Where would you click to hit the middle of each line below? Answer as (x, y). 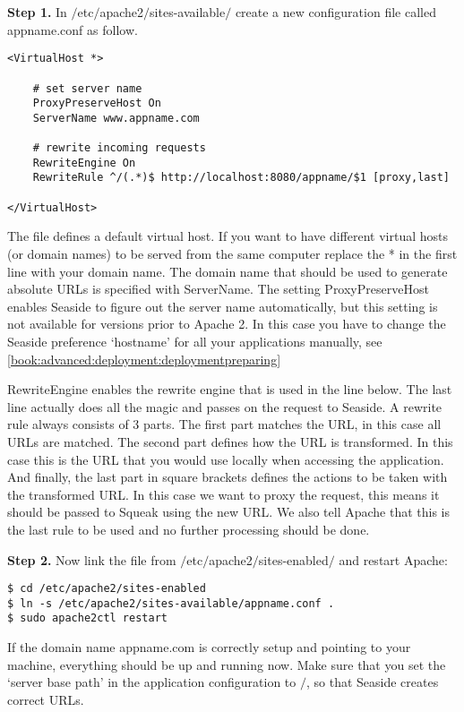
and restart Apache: (393, 559)
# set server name (87, 88)
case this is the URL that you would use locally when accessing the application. (226, 459)
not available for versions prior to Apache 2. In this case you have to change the (227, 324)
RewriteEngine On (84, 163)
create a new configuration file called (335, 12)
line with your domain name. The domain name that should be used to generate (228, 271)
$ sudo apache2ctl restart (87, 618)
